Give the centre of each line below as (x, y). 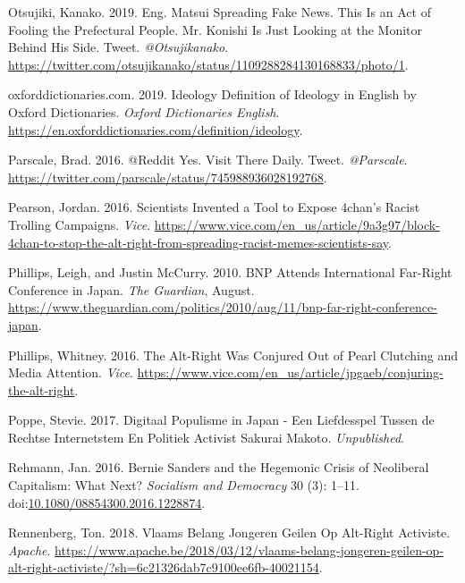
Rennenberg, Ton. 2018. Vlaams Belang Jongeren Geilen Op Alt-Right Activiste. (229, 532)
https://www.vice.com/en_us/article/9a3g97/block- (297, 224)
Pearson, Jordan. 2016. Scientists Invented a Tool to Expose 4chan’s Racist (214, 207)
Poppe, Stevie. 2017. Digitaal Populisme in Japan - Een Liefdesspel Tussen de (221, 420)
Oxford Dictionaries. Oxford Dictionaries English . (144, 111)
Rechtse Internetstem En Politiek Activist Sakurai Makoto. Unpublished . (206, 437)
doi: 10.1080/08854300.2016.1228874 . (107, 502)
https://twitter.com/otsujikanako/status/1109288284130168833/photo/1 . (208, 64)
